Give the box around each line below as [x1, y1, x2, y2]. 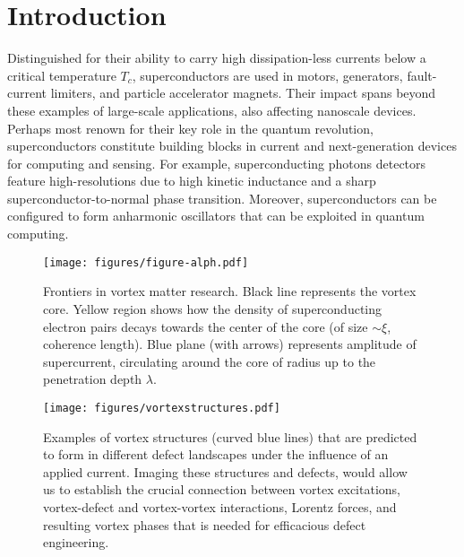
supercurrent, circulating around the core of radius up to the [43, 352, 376, 370]
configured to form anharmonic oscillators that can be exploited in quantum [7, 206, 425, 225]
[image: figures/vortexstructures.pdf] [43, 401, 280, 414]
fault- [407, 65, 437, 84]
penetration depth [43, 370, 142, 388]
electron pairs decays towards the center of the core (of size [43, 317, 368, 335]
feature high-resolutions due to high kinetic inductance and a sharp [7, 171, 376, 190]
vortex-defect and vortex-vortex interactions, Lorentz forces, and [43, 497, 397, 516]
